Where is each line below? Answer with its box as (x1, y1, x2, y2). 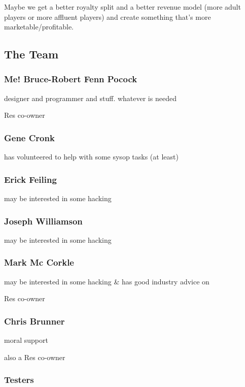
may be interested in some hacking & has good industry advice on (4, 276, 209, 286)
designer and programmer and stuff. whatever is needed (4, 92, 177, 103)
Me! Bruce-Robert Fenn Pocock (4, 73, 137, 85)
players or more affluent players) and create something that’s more (4, 11, 211, 22)
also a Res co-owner (4, 351, 65, 362)
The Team (4, 46, 59, 62)
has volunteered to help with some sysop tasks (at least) (4, 151, 179, 162)
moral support (4, 335, 48, 345)
